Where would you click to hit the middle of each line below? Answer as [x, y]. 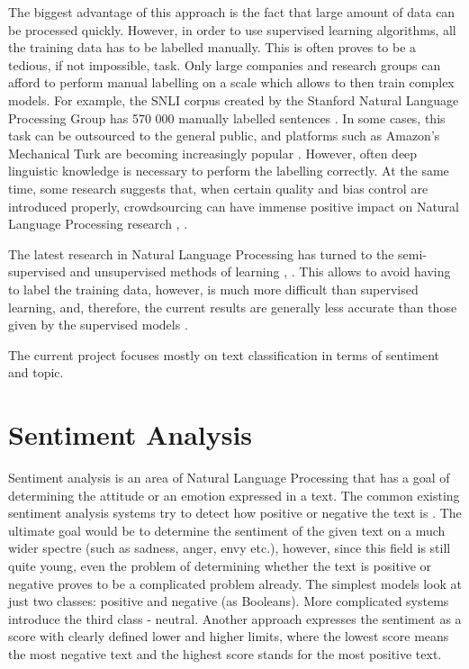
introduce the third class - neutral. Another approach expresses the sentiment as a [235, 618]
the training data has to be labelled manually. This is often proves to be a [212, 47]
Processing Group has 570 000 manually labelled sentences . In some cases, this [227, 118]
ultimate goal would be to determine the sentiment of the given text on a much [227, 530]
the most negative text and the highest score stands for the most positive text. [225, 653]
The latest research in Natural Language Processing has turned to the [201, 253]
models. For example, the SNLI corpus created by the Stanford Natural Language [234, 99]
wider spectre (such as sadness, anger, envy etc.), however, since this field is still [230, 548]
